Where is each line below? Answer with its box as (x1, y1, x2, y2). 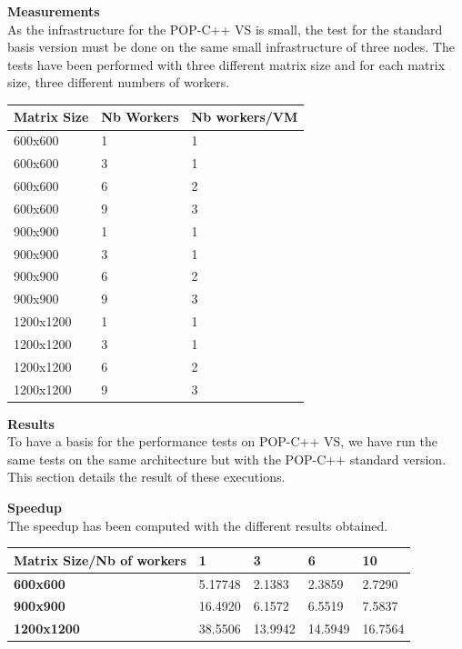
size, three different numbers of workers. (7, 73, 230, 92)
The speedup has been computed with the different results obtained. (7, 515, 388, 534)
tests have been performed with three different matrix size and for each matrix (7, 55, 446, 74)
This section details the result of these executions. (7, 467, 286, 486)
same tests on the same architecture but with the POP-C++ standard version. (7, 449, 447, 468)
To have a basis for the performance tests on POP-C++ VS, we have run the (7, 432, 437, 451)
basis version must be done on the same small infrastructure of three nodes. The (7, 37, 455, 56)
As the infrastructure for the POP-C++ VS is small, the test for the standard (7, 19, 443, 38)
